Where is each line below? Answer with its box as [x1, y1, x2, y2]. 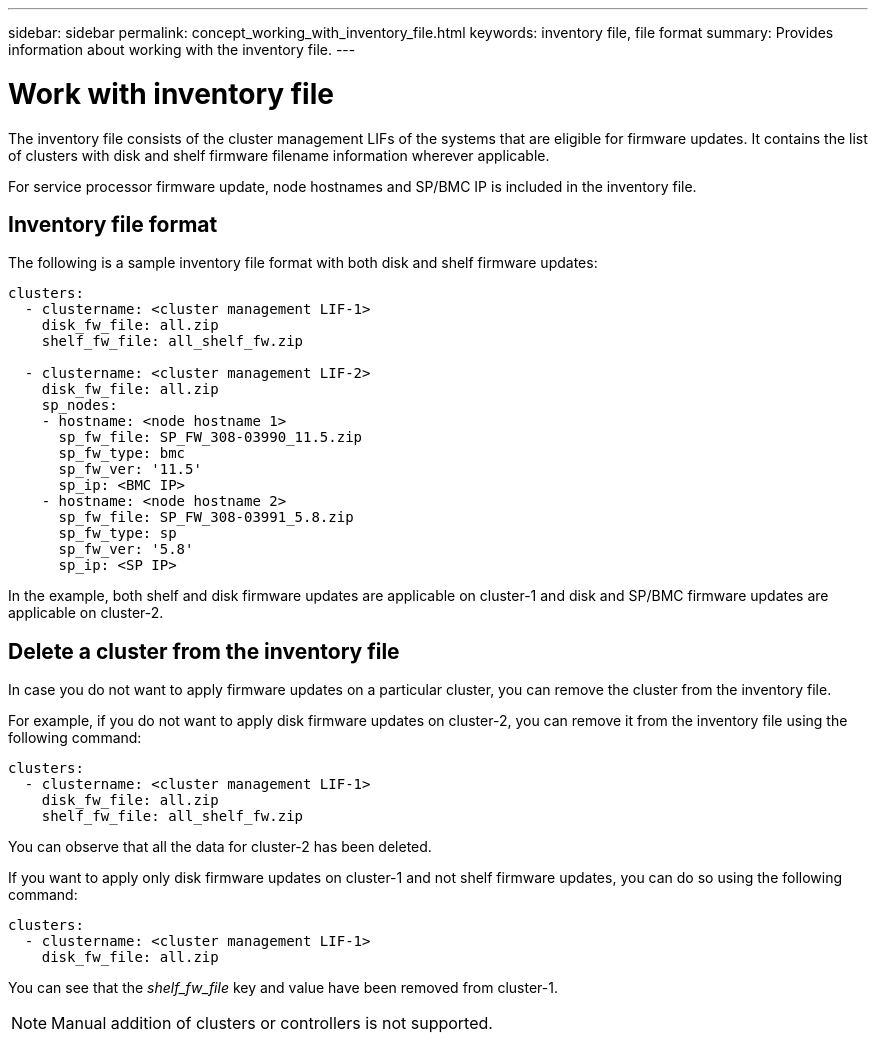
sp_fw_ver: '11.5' [58, 461, 202, 478]
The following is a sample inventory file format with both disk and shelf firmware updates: [8, 254, 598, 272]
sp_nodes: [41, 397, 118, 414]
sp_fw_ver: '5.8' [58, 541, 194, 558]
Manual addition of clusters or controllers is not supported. [51, 1013, 493, 1034]
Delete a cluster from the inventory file [8, 638, 400, 664]
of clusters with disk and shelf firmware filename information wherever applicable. [8, 146, 550, 164]
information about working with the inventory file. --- [8, 41, 356, 58]
